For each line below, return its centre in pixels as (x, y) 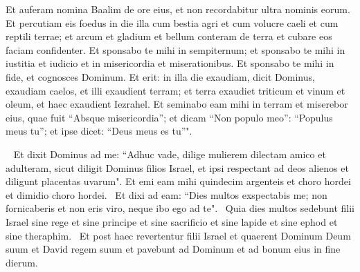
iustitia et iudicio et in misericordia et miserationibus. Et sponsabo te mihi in (170, 63)
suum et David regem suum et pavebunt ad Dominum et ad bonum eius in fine (173, 249)
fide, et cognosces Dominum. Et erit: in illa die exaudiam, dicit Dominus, (160, 76)
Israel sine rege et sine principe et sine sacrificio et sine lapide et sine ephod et (172, 221)
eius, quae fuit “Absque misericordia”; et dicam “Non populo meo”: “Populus (169, 117)
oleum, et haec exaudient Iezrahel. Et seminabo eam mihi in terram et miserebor (177, 104)
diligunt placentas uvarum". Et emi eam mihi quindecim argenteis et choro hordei (178, 181)
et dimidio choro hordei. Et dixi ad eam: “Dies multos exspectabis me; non (166, 194)
